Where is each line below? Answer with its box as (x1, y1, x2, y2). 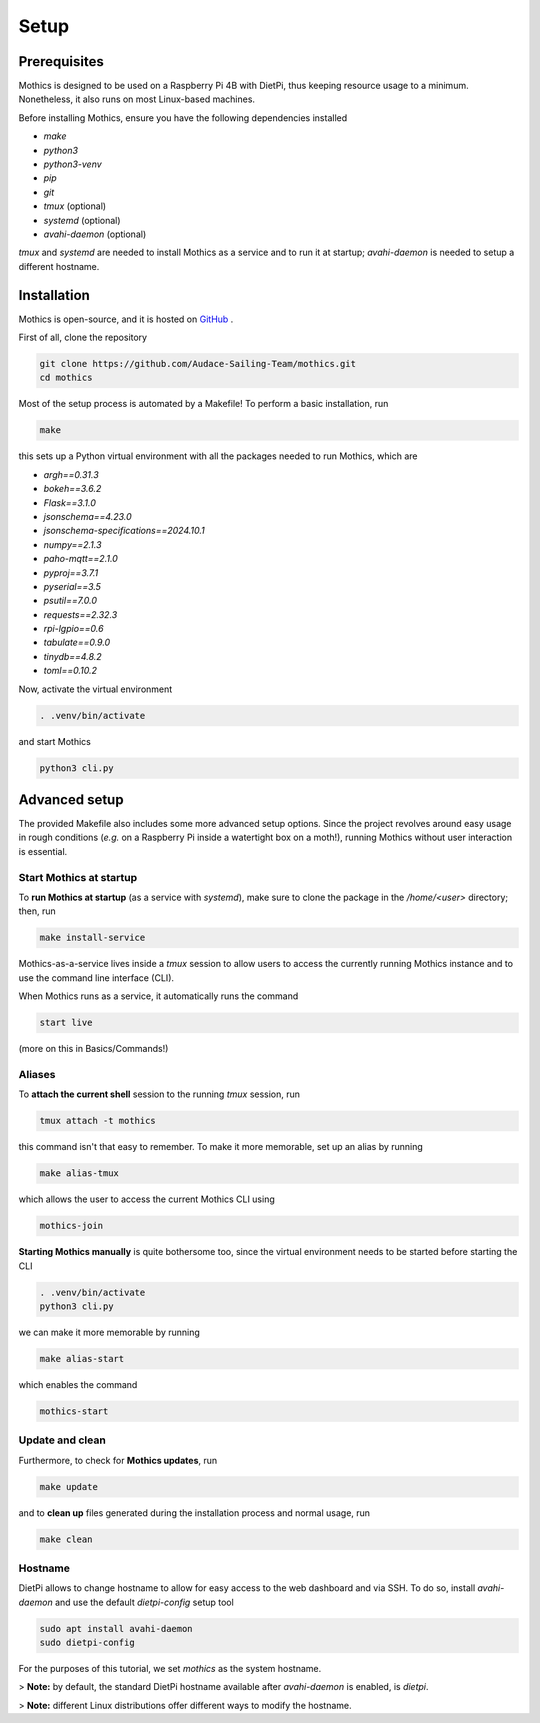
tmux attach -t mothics (39, 1115, 157, 1127)
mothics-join (39, 1220, 104, 1232)
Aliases (18, 1067, 56, 1081)
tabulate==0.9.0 (43, 636, 111, 649)
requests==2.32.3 (43, 608, 118, 620)
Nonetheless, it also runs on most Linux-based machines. (18, 93, 255, 105)
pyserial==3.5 (43, 580, 102, 592)
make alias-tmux (39, 1168, 120, 1179)
